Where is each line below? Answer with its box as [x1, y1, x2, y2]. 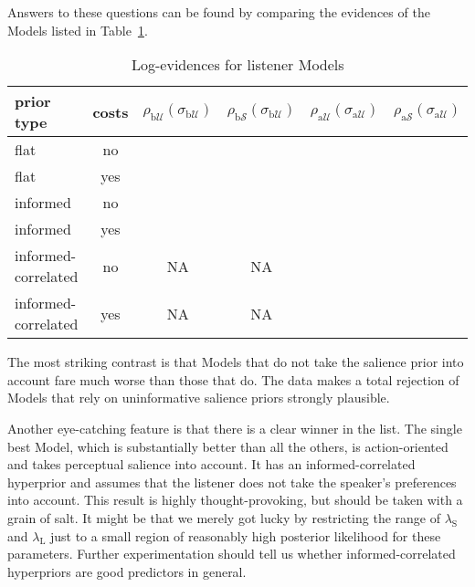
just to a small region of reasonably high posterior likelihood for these [49, 526, 441, 545]
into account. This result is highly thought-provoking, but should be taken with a [7, 490, 463, 509]
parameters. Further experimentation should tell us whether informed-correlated [7, 544, 456, 563]
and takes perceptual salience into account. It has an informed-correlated [7, 455, 416, 474]
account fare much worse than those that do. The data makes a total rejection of [7, 370, 459, 389]
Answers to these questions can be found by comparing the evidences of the [7, 3, 430, 21]
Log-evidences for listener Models [132, 54, 344, 76]
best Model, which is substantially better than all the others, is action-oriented [7, 436, 449, 456]
